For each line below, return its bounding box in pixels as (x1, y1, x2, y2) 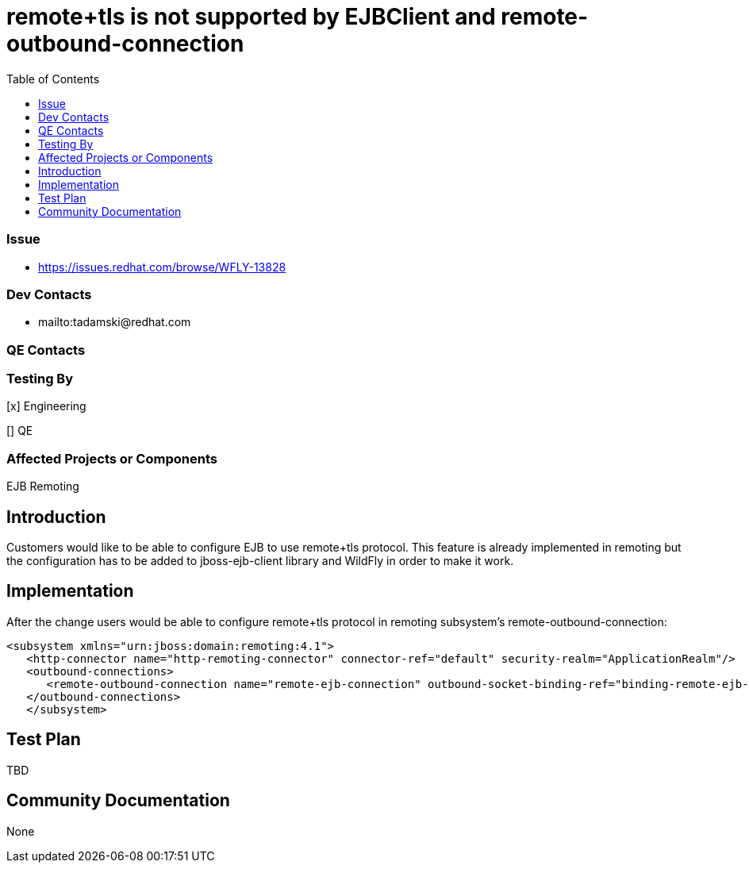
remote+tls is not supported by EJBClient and (6, 3, 496, 30)
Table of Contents (6, 71, 100, 86)
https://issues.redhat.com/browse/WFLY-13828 (38, 260, 286, 274)
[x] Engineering (6, 399, 86, 413)
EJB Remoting (6, 479, 79, 494)
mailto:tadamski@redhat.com (38, 315, 191, 329)
